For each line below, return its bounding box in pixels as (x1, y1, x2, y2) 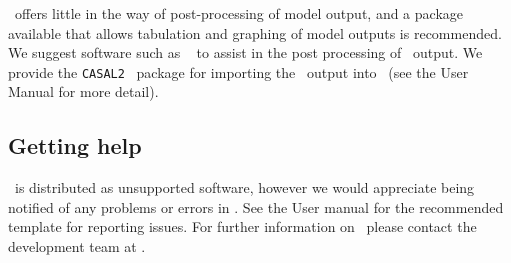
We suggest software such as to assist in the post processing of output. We (8, 42, 483, 63)
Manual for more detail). (8, 81, 159, 102)
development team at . (8, 236, 146, 257)
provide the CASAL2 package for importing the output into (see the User (8, 61, 469, 82)
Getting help (8, 130, 142, 161)
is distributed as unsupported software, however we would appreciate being (14, 177, 475, 198)
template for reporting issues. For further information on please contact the (8, 216, 477, 237)
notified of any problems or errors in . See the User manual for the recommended (8, 196, 504, 217)
